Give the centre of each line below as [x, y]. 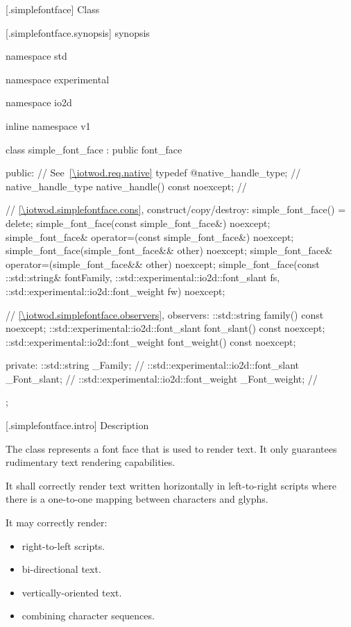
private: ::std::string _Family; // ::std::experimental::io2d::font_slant [153, 365]
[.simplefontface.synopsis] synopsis [78, 32]
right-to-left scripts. [63, 545]
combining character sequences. [88, 616]
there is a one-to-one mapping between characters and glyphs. [137, 499]
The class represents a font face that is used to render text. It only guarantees [171, 448]
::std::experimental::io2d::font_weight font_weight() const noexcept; [151, 341]
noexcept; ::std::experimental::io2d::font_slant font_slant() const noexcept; [165, 328]
